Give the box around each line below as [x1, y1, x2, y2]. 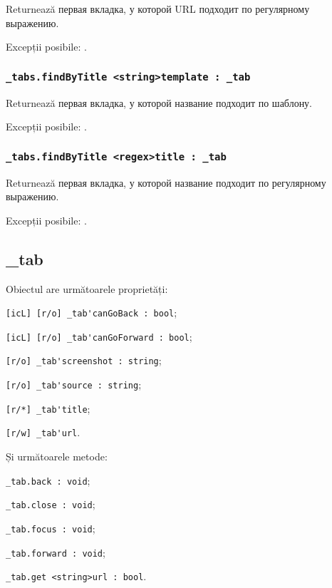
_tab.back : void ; [6, 473, 90, 488]
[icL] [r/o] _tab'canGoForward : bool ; [6, 329, 192, 344]
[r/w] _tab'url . [6, 425, 81, 440]
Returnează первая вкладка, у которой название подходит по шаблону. [6, 95, 313, 110]
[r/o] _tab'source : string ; [6, 377, 142, 392]
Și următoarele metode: [6, 449, 108, 464]
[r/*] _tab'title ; [6, 401, 90, 416]
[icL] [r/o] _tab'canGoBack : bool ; [6, 305, 177, 320]
